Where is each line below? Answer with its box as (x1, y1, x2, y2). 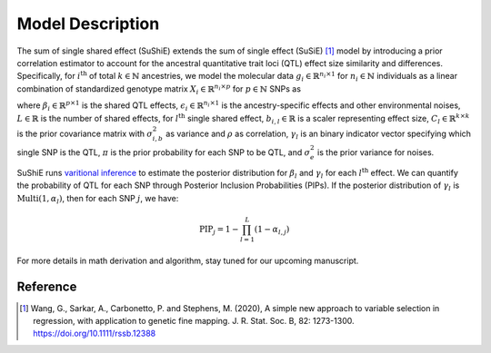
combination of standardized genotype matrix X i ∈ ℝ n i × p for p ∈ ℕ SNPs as (16, 83, 302, 96)
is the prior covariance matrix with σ (16, 128, 154, 139)
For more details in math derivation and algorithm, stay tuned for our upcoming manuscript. (16, 255, 359, 266)
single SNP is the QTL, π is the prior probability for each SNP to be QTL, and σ (16, 147, 311, 158)
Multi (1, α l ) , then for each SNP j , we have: (16, 192, 179, 206)
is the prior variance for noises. (316, 147, 435, 158)
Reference (16, 279, 77, 294)
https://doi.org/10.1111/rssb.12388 (33, 328, 156, 339)
